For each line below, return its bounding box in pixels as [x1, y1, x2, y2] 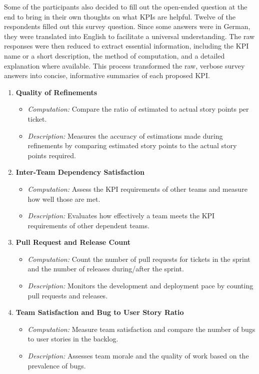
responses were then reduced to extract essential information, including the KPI [4, 41, 249, 51]
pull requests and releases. [27, 290, 108, 300]
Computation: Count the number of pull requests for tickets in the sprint [27, 253, 250, 264]
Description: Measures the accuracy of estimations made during [27, 130, 223, 141]
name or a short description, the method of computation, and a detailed [4, 50, 225, 61]
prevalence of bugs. [27, 360, 86, 370]
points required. [27, 150, 76, 160]
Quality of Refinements [15, 87, 97, 97]
